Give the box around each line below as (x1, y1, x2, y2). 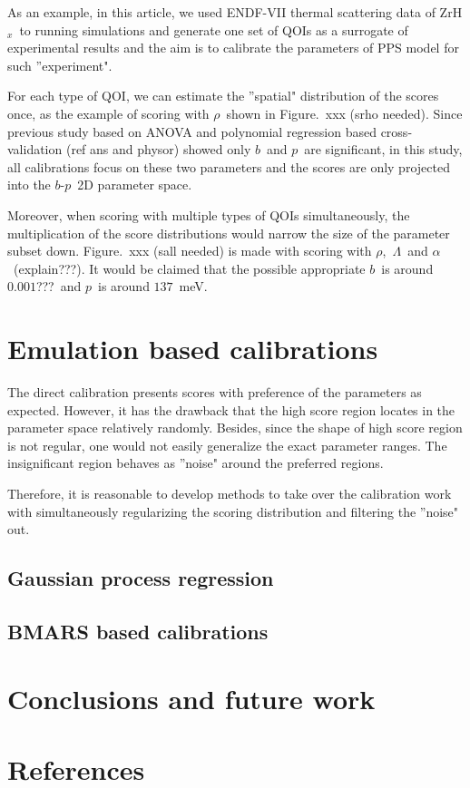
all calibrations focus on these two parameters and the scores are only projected (7, 157, 450, 176)
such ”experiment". (7, 55, 113, 74)
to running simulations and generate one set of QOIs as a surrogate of (19, 20, 408, 39)
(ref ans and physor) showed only (65, 140, 251, 159)
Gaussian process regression (7, 564, 274, 592)
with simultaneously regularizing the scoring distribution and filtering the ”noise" (7, 501, 459, 520)
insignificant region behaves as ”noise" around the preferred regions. (7, 453, 384, 472)
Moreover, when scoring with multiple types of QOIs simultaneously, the (7, 205, 410, 224)
